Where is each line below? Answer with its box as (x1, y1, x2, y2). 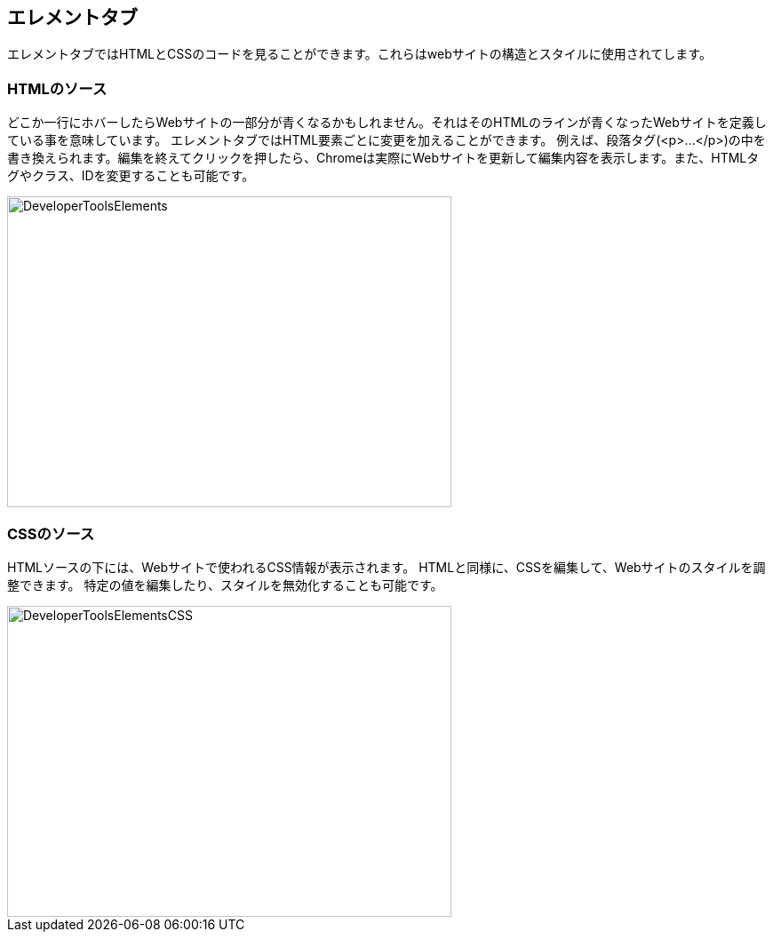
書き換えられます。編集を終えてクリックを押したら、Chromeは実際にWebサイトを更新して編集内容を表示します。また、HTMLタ (7, 150, 760, 166)
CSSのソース (7, 524, 95, 543)
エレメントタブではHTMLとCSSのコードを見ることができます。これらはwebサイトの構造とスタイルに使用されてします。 (7, 46, 712, 62)
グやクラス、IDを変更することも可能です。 (7, 168, 255, 184)
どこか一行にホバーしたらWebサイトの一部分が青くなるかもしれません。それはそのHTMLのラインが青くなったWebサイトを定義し (7, 115, 767, 131)
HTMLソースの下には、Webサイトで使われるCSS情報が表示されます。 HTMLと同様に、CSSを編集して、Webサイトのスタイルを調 (7, 559, 766, 575)
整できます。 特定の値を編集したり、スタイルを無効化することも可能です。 (7, 577, 443, 593)
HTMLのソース (7, 79, 108, 98)
